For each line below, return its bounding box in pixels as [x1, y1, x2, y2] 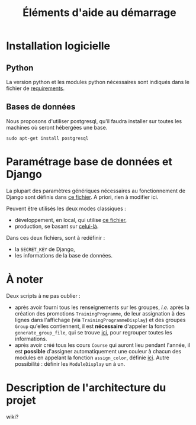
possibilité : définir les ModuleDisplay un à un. [14, 360, 126, 367]
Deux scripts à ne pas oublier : [6, 292, 81, 299]
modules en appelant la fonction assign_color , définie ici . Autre [14, 354, 170, 361]
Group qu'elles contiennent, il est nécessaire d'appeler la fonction [14, 323, 175, 330]
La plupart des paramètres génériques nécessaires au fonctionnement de [6, 187, 185, 194]
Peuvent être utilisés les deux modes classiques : [6, 205, 126, 212]
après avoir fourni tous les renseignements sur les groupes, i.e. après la [14, 304, 189, 311]
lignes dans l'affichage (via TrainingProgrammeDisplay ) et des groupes [14, 316, 186, 323]
